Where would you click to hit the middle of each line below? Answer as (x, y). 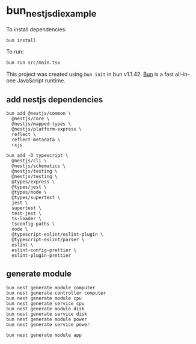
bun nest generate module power (47, 319)
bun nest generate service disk (47, 314)
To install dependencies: (37, 29)
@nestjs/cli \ (29, 161)
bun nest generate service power (48, 324)
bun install (21, 40)
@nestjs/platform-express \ (47, 129)
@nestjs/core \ (31, 119)
